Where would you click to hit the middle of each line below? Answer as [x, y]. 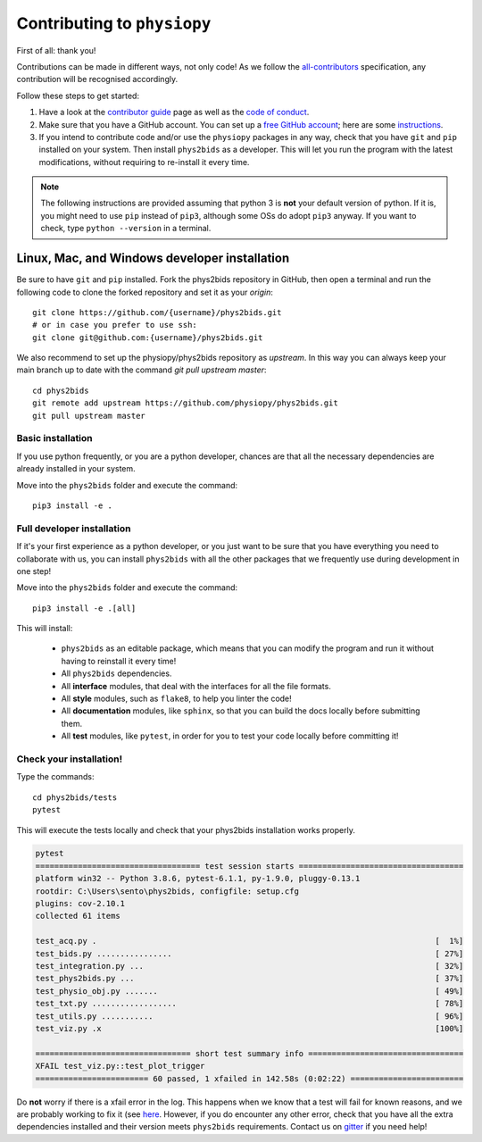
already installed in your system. [76, 469]
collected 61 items [78, 916]
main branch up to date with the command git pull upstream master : [141, 370]
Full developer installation [74, 529]
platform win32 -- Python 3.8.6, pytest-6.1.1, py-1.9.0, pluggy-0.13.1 [198, 879]
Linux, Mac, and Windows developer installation [153, 258]
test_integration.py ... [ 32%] [249, 966]
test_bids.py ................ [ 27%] [249, 954]
